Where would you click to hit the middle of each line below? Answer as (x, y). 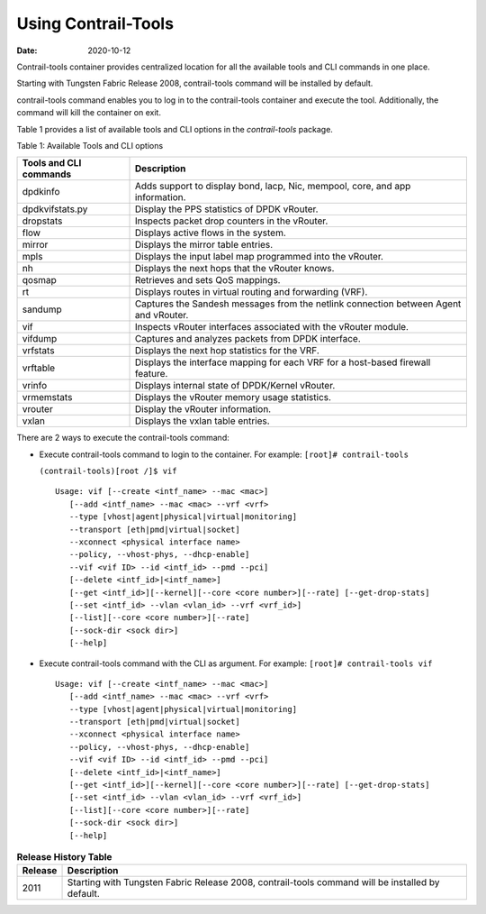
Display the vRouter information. (203, 409)
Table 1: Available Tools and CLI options (90, 145)
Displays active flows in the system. (211, 233)
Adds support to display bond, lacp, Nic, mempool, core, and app (273, 187)
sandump (42, 309)
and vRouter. (162, 315)
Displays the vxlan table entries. (202, 421)
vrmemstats (47, 398)
